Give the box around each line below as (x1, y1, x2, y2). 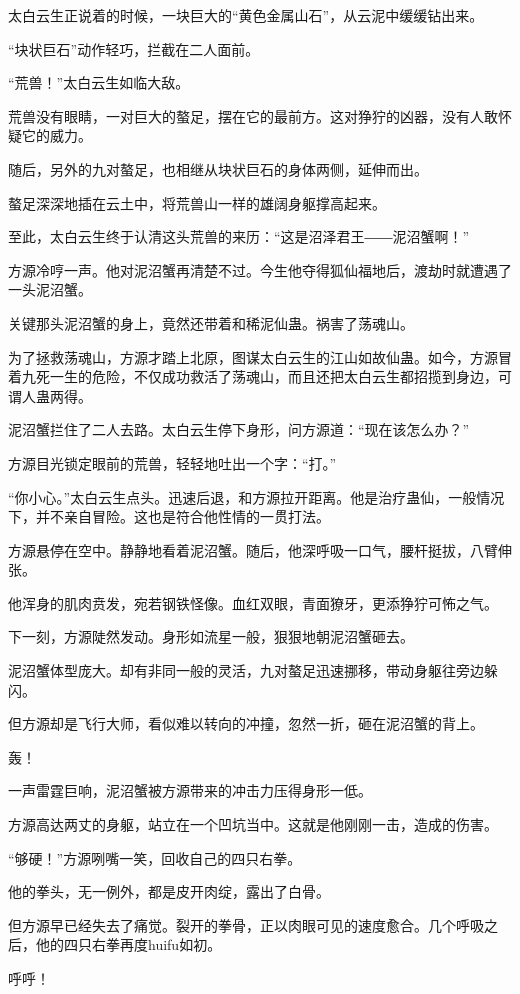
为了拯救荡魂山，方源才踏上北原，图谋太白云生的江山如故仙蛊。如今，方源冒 (8, 346, 512, 367)
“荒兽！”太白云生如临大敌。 (8, 72, 190, 93)
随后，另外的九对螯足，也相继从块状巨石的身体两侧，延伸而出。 (8, 158, 428, 179)
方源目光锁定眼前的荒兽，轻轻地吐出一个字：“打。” (8, 452, 337, 473)
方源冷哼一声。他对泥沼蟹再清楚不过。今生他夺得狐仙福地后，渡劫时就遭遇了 (8, 259, 512, 280)
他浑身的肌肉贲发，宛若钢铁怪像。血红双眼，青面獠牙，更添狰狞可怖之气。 (8, 592, 498, 613)
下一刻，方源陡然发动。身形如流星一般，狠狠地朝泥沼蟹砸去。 (8, 626, 414, 647)
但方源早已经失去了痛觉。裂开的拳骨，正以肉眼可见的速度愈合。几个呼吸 (8, 914, 484, 935)
